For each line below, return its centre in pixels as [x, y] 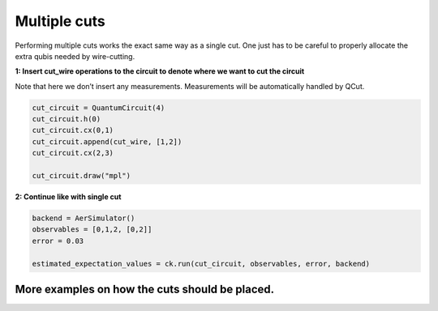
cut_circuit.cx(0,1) [73, 130]
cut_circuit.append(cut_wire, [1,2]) [107, 141]
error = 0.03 [58, 241]
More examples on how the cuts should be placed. [145, 289]
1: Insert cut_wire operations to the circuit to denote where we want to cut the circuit [160, 71]
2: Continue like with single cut [68, 197]
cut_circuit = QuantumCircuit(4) [99, 108]
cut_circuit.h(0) [67, 119]
